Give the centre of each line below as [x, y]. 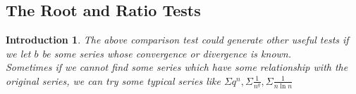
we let [18, 53]
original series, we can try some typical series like [113, 80]
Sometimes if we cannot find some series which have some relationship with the [177, 67]
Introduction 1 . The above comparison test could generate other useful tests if [177, 40]
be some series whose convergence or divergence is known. [166, 53]
